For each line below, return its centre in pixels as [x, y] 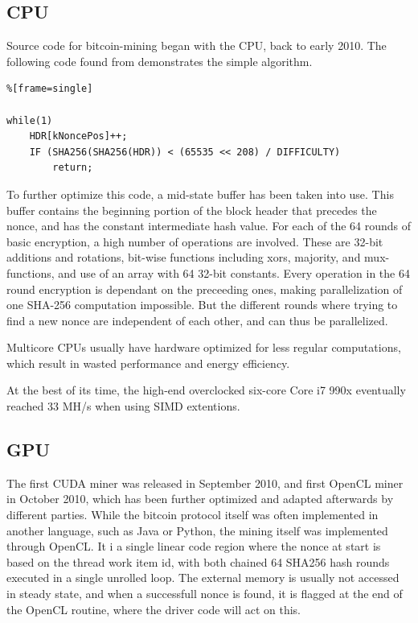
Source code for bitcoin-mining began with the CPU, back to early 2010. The [197, 45]
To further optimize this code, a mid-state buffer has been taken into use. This [200, 194]
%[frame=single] [50, 89]
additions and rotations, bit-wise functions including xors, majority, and [184, 257]
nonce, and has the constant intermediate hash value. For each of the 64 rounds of [209, 226]
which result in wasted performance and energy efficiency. [148, 363]
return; [73, 168]
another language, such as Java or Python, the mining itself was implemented [197, 530]
